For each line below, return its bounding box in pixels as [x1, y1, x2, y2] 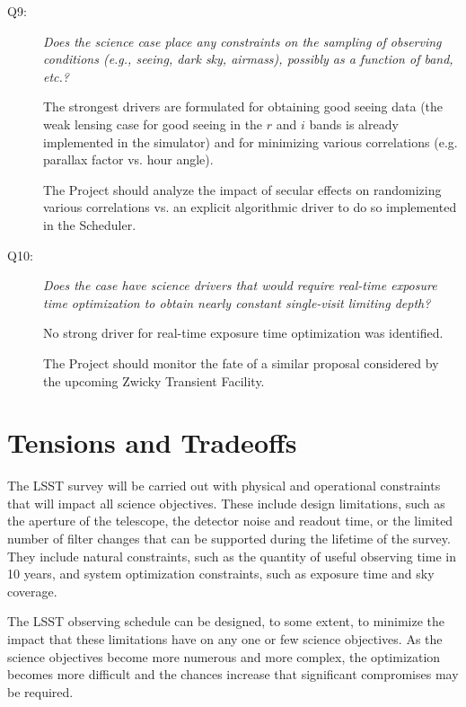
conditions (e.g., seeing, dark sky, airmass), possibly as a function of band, [43, 49, 453, 68]
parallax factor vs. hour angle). [43, 150, 214, 169]
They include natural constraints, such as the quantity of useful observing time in [7, 546, 456, 565]
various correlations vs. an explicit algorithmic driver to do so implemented [43, 198, 457, 217]
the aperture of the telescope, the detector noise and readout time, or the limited [7, 511, 453, 530]
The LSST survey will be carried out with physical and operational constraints [7, 476, 441, 495]
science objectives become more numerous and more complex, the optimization [7, 647, 441, 666]
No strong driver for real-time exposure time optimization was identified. [43, 323, 444, 342]
